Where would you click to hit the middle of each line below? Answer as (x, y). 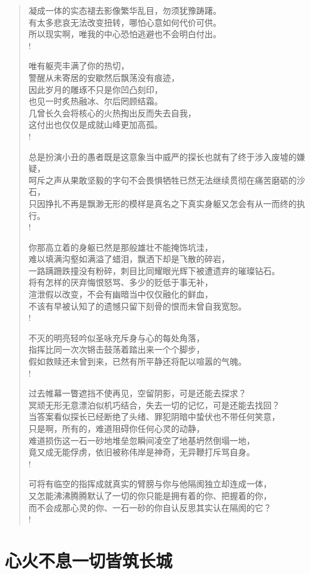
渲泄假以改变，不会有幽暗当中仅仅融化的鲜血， (121, 294)
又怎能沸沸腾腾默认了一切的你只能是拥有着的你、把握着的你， (150, 495)
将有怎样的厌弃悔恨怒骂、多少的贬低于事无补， (121, 282)
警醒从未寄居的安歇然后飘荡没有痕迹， (104, 77)
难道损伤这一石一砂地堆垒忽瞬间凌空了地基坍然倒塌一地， (142, 440)
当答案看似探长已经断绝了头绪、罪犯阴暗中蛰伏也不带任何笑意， (154, 417)
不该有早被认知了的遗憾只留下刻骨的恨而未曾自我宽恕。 (137, 306)
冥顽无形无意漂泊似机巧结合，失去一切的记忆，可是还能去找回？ (154, 405)
